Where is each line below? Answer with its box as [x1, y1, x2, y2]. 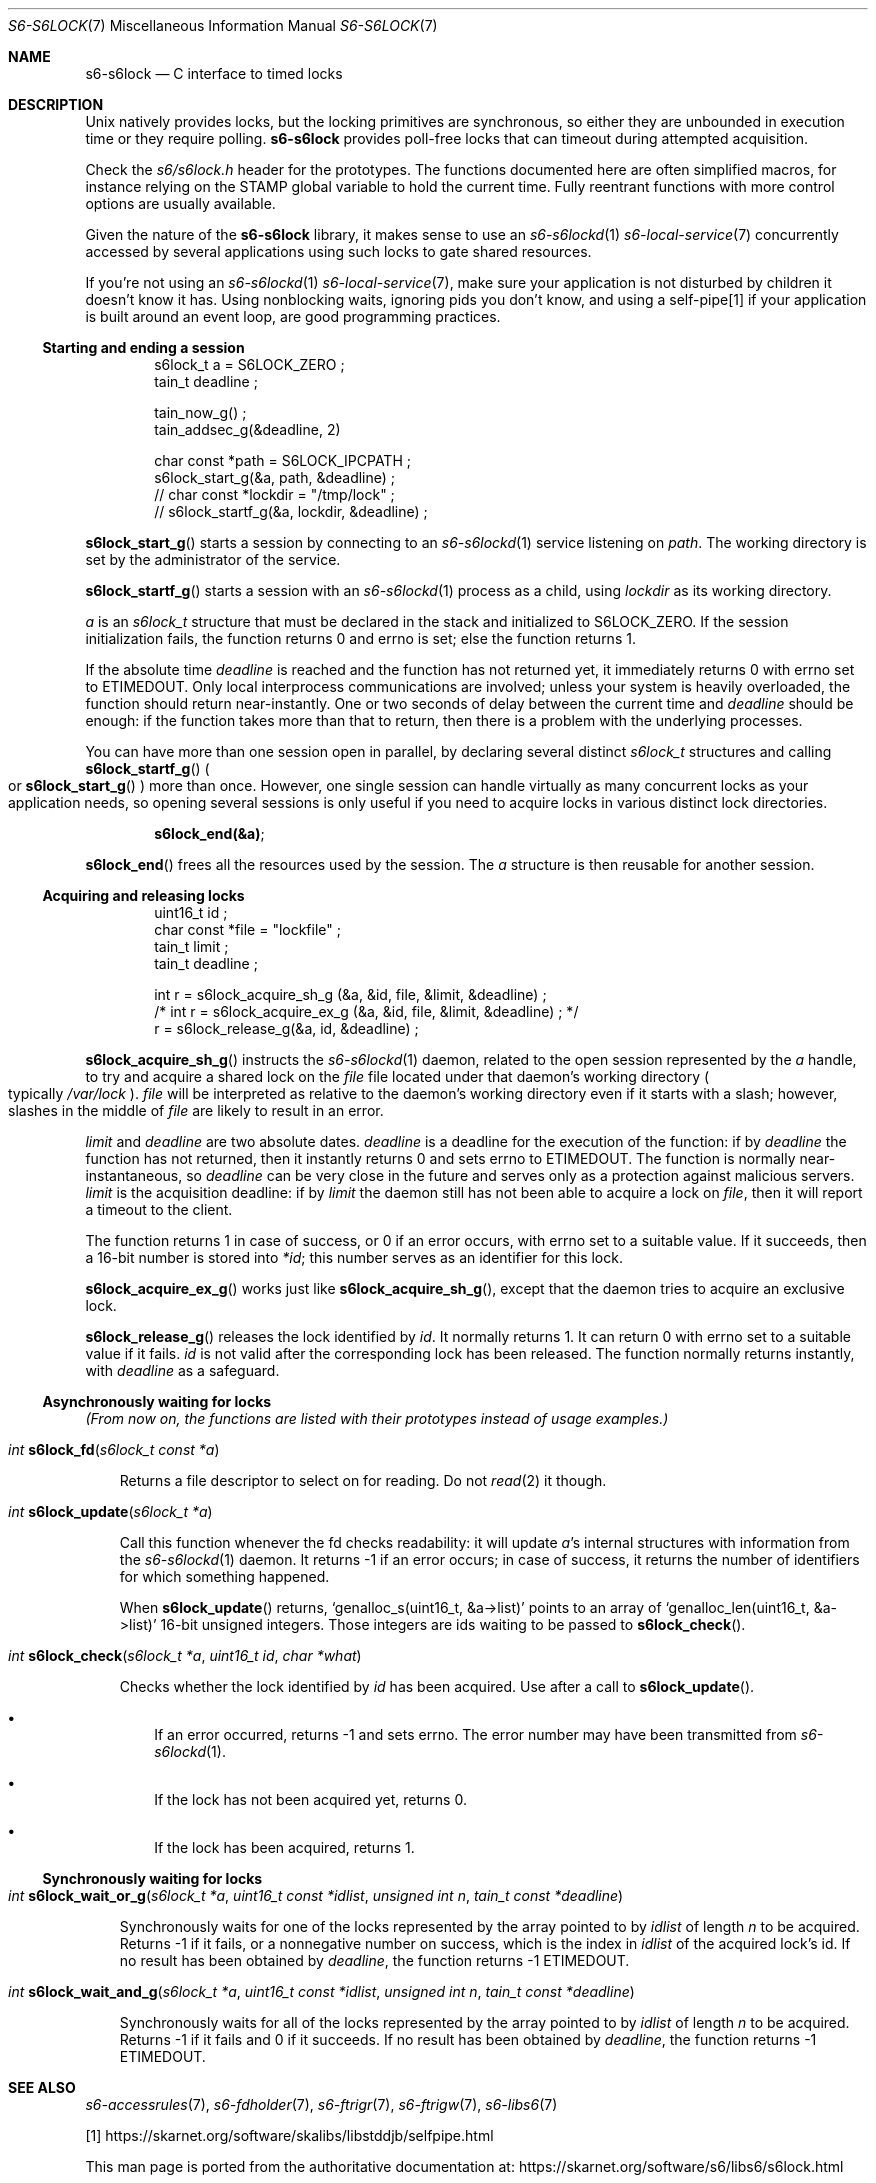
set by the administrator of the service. [85, 551, 341, 568]
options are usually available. [85, 195, 276, 212]
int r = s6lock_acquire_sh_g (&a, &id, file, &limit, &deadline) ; [154, 986, 547, 1003]
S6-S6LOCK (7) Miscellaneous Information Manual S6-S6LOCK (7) [8, 17, 438, 34]
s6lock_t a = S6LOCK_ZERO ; [154, 356, 345, 373]
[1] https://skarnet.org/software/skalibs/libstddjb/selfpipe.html [85, 2127, 494, 2144]
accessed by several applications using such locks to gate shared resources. [85, 243, 592, 260]
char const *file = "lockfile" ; [154, 921, 341, 938]
